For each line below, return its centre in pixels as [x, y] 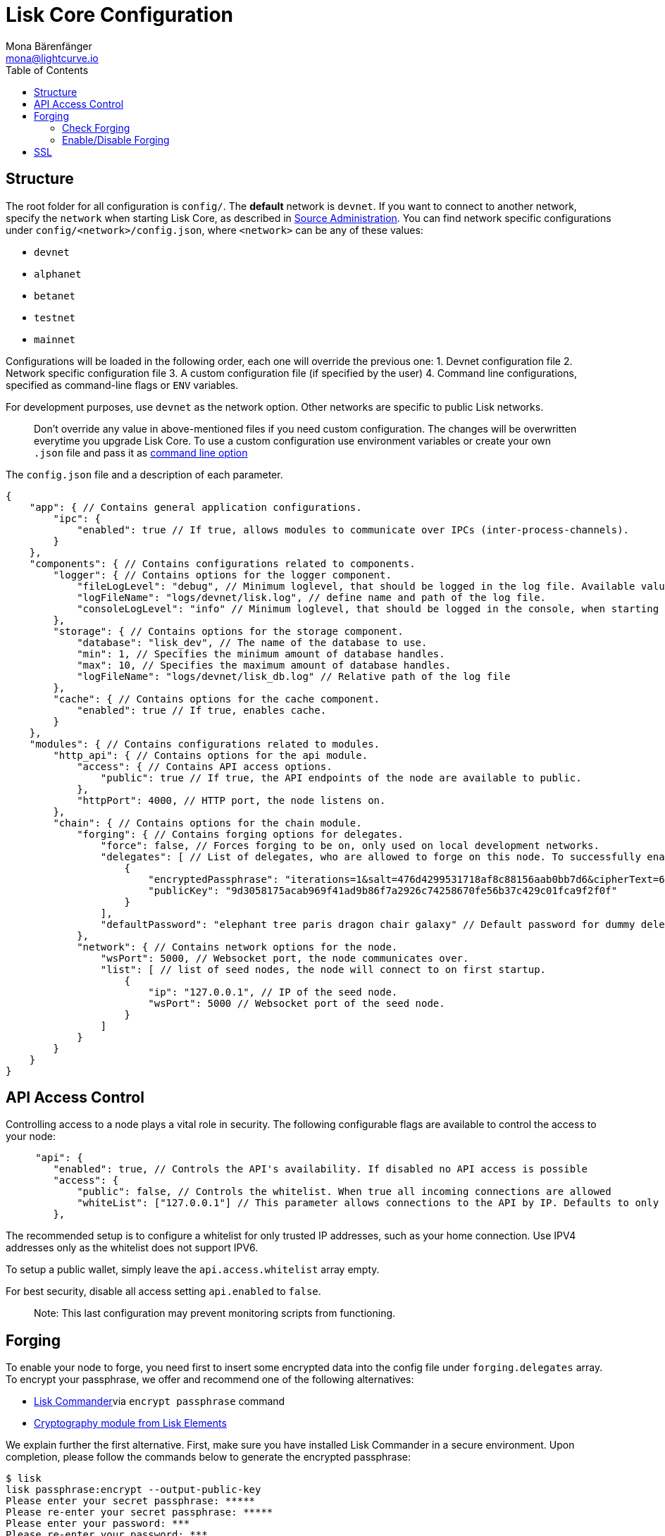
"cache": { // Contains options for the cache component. [217, 699]
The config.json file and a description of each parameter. [144, 474]
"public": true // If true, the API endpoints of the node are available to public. [341, 778]
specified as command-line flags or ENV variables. [122, 385]
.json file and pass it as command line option [141, 452]
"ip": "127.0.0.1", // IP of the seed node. [273, 992]
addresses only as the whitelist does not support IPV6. [132, 1248]
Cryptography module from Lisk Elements [130, 1423]
